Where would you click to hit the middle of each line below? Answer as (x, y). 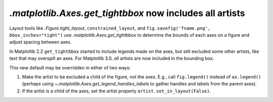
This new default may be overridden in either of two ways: (70, 67)
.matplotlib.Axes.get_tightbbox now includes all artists (127, 13)
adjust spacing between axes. (40, 42)
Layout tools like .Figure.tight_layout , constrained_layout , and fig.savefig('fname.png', (110, 28)
